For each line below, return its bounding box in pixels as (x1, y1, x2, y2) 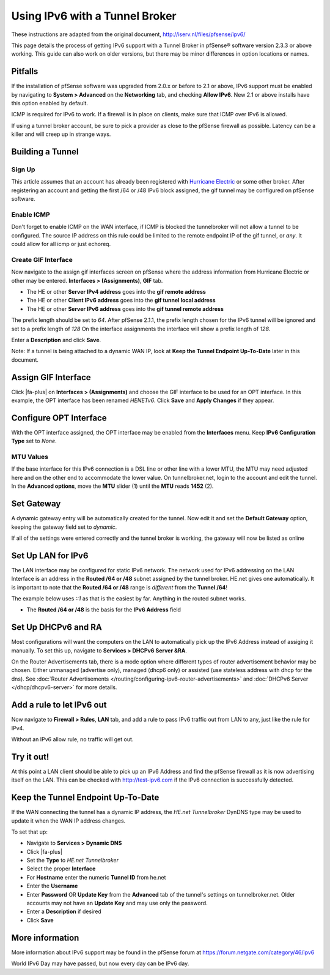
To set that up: (11, 828, 48, 835)
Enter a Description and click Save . (11, 336, 101, 343)
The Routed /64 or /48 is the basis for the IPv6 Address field (26, 606, 182, 613)
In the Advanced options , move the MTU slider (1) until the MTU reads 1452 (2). (11, 482, 214, 490)
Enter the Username (26, 882, 78, 890)
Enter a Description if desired (26, 908, 102, 915)
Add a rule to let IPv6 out (11, 700, 107, 710)
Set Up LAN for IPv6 (11, 550, 89, 561)
